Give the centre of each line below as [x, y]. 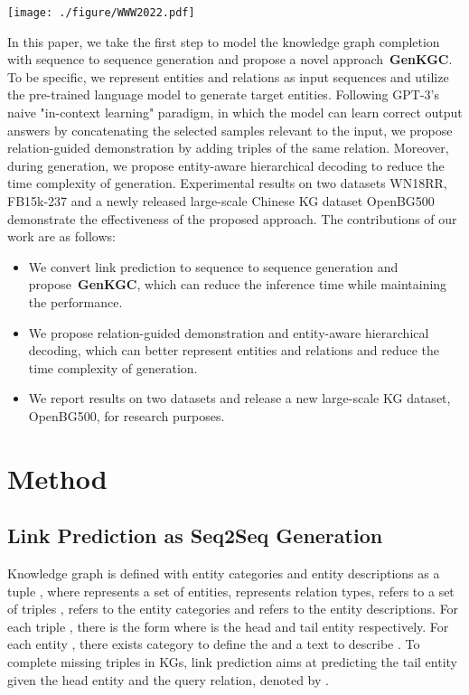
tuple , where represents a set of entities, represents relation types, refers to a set [231, 591]
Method [57, 478]
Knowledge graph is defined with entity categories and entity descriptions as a [224, 573]
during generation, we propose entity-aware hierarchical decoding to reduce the [226, 165]
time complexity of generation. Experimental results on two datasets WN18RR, [227, 183]
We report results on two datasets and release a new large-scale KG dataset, [239, 398]
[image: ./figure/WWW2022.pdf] [101, 13]
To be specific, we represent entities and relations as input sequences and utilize [228, 76]
